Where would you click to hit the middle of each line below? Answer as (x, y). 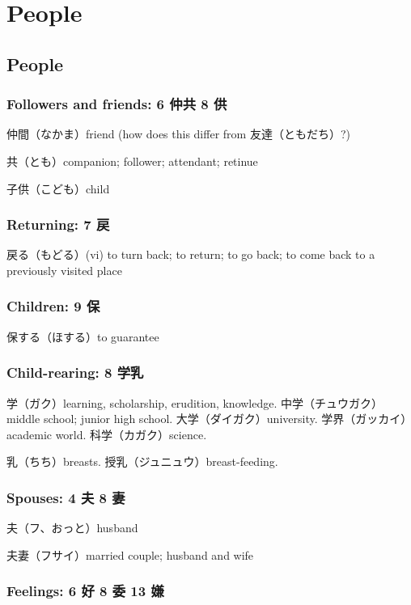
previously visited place (64, 270)
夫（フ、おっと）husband (72, 528)
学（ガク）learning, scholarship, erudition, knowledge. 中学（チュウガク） (195, 402)
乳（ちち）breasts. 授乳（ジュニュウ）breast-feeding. (142, 461)
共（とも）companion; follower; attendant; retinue (132, 161)
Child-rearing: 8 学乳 (75, 372)
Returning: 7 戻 (58, 224)
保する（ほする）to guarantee (83, 336)
